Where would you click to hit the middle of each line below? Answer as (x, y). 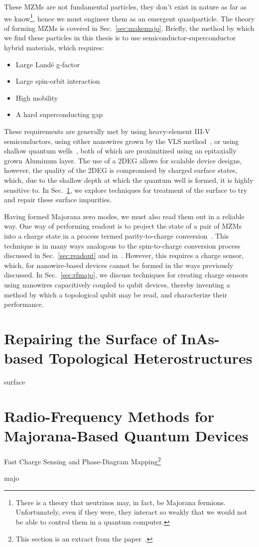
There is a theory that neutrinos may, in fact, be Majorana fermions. (121, 502)
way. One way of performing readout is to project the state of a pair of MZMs (123, 226)
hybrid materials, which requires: (54, 48)
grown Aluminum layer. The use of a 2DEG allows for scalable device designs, (123, 160)
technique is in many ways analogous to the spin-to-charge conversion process (122, 245)
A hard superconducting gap (59, 114)
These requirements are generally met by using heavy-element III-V (107, 131)
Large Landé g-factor (48, 64)
